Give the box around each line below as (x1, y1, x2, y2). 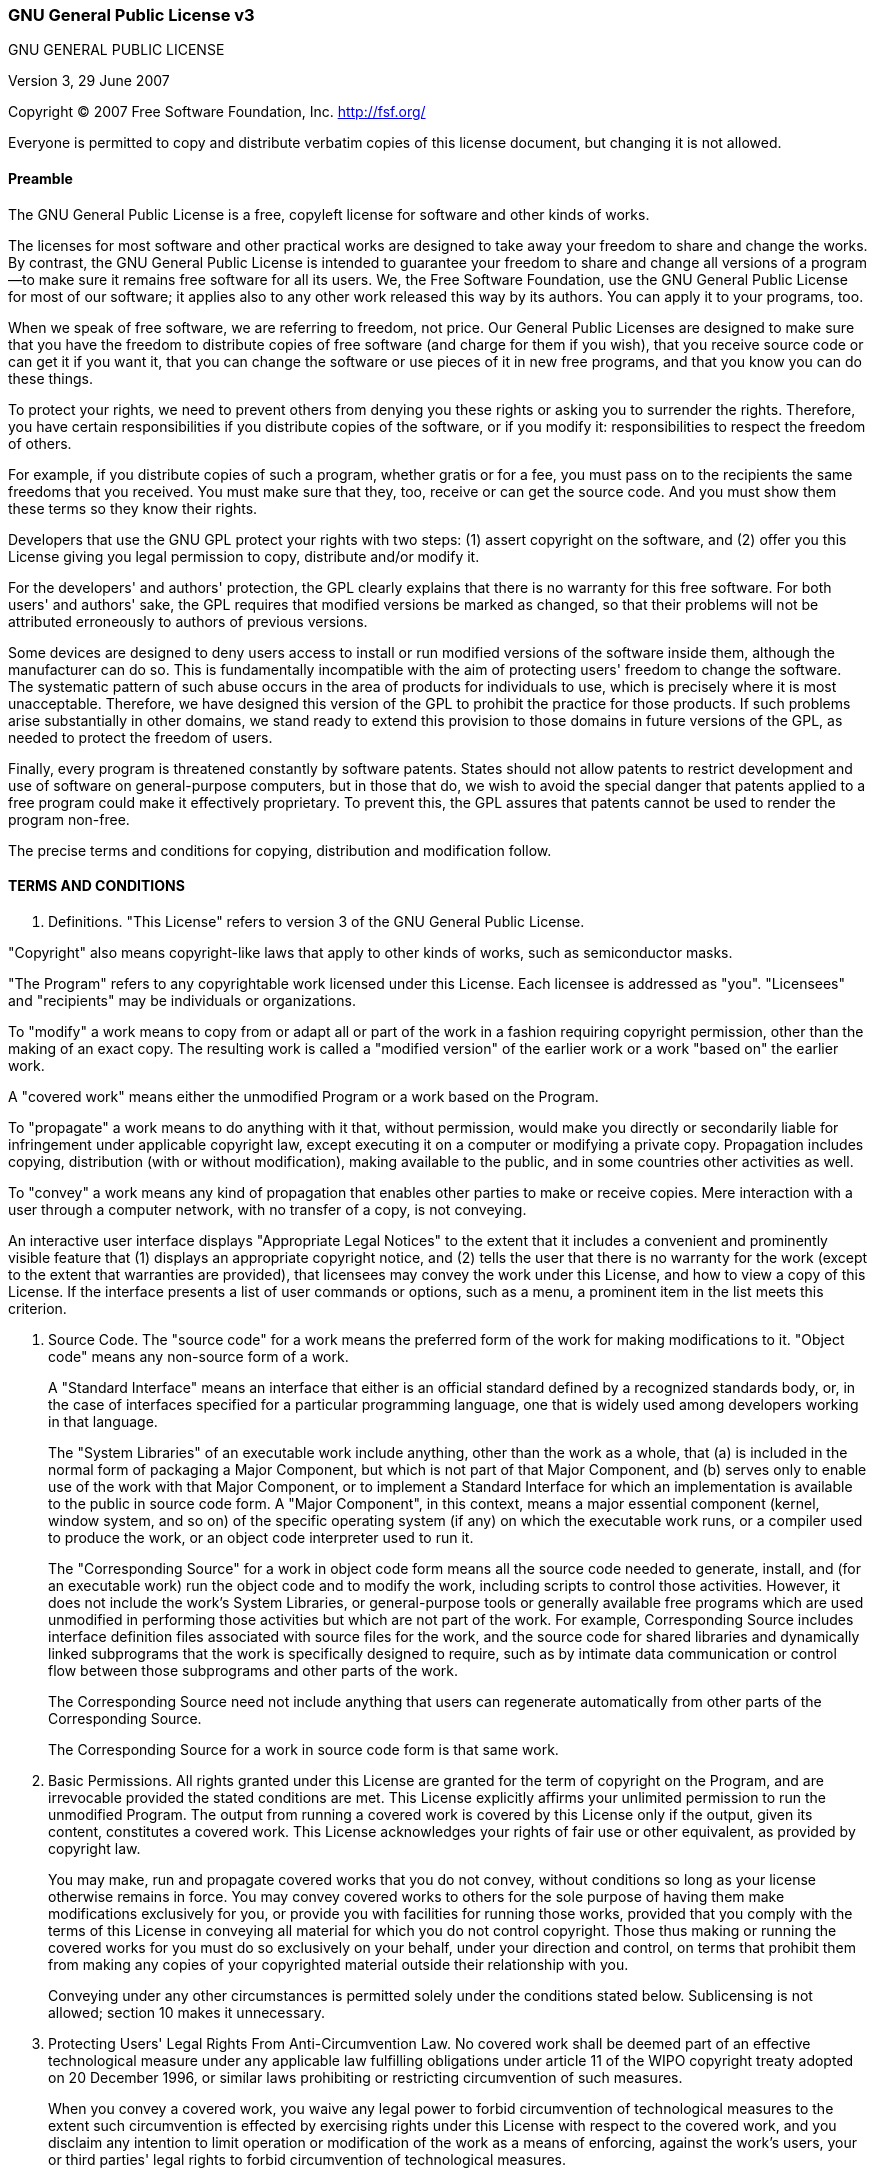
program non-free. (8, 810, 130, 828)
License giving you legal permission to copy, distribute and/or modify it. (8, 547, 480, 565)
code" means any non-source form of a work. (48, 1347, 349, 1365)
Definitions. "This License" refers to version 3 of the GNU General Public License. (48, 912, 585, 930)
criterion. (8, 1299, 67, 1317)
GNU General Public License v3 (8, 5, 255, 25)
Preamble (8, 169, 73, 187)
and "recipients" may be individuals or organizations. (8, 991, 356, 1009)
